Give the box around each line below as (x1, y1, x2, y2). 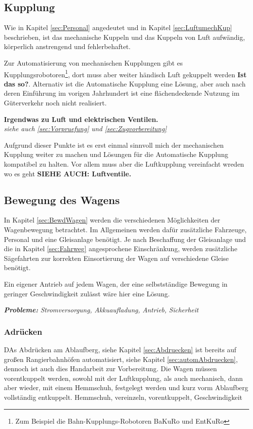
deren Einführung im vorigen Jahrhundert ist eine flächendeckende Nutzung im (4, 88, 240, 98)
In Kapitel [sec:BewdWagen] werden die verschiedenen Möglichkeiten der (4, 215, 220, 225)
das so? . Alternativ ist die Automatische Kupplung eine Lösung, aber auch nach (4, 78, 246, 88)
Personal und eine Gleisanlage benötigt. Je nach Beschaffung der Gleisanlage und (4, 234, 246, 244)
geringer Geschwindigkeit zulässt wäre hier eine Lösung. (4, 288, 170, 298)
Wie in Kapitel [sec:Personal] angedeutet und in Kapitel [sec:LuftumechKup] (4, 22, 232, 33)
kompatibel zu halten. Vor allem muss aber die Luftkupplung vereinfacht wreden (4, 158, 244, 169)
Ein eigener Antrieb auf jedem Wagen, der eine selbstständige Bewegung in (4, 278, 228, 289)
